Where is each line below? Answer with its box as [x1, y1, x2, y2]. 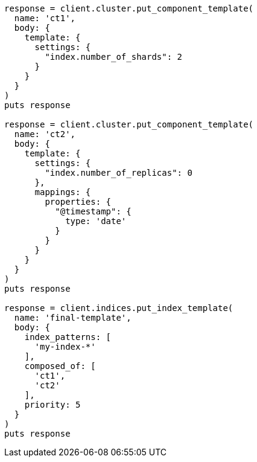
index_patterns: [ [24, 332, 112, 342]
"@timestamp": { [55, 207, 132, 216]
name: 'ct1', [14, 13, 76, 23]
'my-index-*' [34, 342, 96, 351]
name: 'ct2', [14, 129, 76, 139]
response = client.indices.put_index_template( [4, 303, 233, 313]
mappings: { [34, 187, 91, 197]
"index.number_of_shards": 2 [45, 52, 183, 62]
